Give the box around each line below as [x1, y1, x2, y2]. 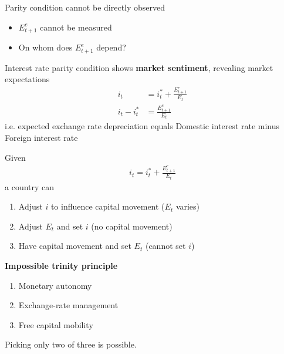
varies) [175, 200, 200, 213]
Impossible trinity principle [5, 259, 118, 271]
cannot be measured [40, 21, 112, 33]
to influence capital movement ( [50, 200, 165, 213]
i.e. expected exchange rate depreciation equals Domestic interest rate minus [5, 120, 280, 132]
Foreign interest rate [5, 132, 78, 144]
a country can [5, 180, 55, 193]
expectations [5, 73, 50, 85]
